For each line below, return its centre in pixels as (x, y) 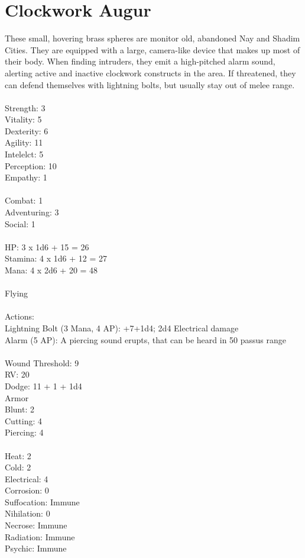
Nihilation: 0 (27, 513)
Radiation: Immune (40, 536)
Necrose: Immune (36, 525)
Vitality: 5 (23, 119)
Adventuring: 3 (32, 212)
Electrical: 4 (27, 478)
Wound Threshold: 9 (42, 362)
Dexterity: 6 (27, 130)
